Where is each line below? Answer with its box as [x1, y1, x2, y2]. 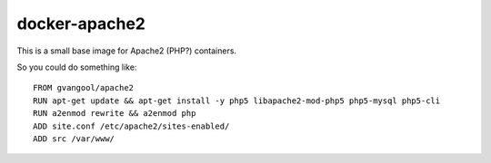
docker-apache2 [16, 14, 145, 34]
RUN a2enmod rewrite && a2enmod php [33, 109, 196, 119]
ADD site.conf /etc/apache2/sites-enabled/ [33, 120, 230, 131]
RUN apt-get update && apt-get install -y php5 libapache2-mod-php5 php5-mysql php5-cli [33, 95, 441, 106]
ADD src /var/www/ [33, 133, 115, 144]
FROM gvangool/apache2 [33, 82, 135, 93]
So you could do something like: [16, 62, 137, 72]
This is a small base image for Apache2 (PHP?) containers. [16, 45, 236, 56]
